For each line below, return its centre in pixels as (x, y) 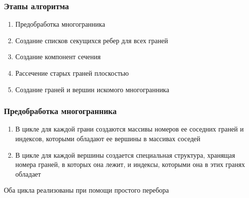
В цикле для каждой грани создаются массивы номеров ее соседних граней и (130, 129)
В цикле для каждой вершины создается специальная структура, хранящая (125, 155)
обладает (28, 173)
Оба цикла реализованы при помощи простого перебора (86, 190)
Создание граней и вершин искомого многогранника (92, 89)
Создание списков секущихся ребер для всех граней (92, 40)
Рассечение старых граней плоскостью (72, 73)
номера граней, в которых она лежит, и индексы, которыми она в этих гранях (130, 164)
